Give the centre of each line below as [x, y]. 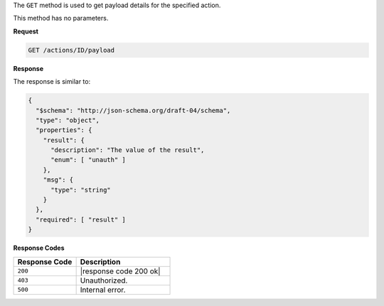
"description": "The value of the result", [128, 150]
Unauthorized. [104, 280]
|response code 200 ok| [120, 271]
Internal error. [103, 290]
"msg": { [58, 180]
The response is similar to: [52, 82]
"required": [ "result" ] [81, 219]
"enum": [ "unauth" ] [88, 160]
